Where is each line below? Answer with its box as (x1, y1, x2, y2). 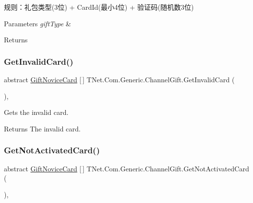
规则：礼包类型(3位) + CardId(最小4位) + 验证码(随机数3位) (4, 2, 194, 12)
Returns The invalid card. (4, 123, 81, 133)
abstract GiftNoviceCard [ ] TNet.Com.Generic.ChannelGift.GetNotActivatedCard (4, 163, 250, 173)
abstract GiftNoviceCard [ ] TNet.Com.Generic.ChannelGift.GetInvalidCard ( (4, 74, 235, 84)
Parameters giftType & (4, 18, 71, 28)
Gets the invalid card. (4, 107, 69, 117)
